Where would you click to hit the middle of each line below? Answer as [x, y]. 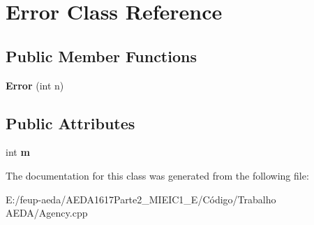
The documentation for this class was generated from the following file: [157, 175]
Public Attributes [70, 123]
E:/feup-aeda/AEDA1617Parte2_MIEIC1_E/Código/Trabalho [141, 199]
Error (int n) [35, 85]
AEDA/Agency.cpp [47, 213]
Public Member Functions [101, 56]
